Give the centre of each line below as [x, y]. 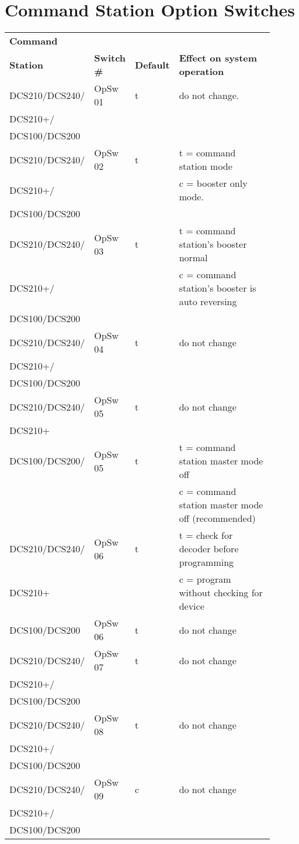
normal [193, 258]
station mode [206, 166]
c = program [205, 579]
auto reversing [208, 302]
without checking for [221, 593]
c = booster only [213, 183]
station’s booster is [218, 288]
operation [201, 71]
